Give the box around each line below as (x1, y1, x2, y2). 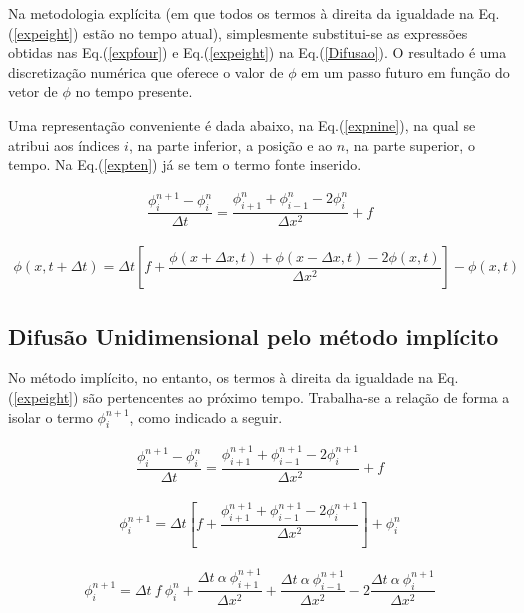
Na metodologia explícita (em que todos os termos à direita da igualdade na (8, 3, 474, 23)
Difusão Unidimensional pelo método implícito (8, 320, 499, 351)
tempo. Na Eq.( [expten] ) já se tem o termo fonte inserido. (8, 154, 362, 175)
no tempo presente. (75, 81, 193, 102)
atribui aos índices (8, 134, 120, 155)
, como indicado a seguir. (129, 406, 283, 427)
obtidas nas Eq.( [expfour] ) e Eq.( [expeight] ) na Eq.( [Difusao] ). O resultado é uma (8, 42, 507, 63)
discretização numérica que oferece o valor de (8, 61, 284, 82)
